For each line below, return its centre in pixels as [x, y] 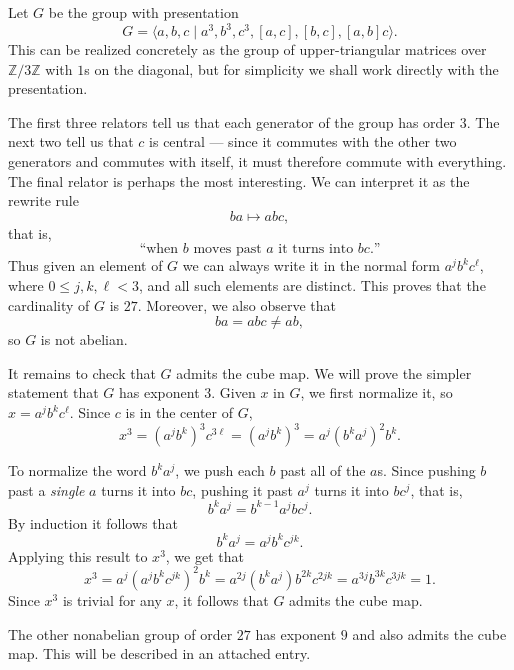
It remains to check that [82, 372]
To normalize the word [77, 470]
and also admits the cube [429, 633]
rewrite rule [43, 200]
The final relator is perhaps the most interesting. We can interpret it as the [239, 180]
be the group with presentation [143, 12]
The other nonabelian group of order [120, 633]
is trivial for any [112, 599]
